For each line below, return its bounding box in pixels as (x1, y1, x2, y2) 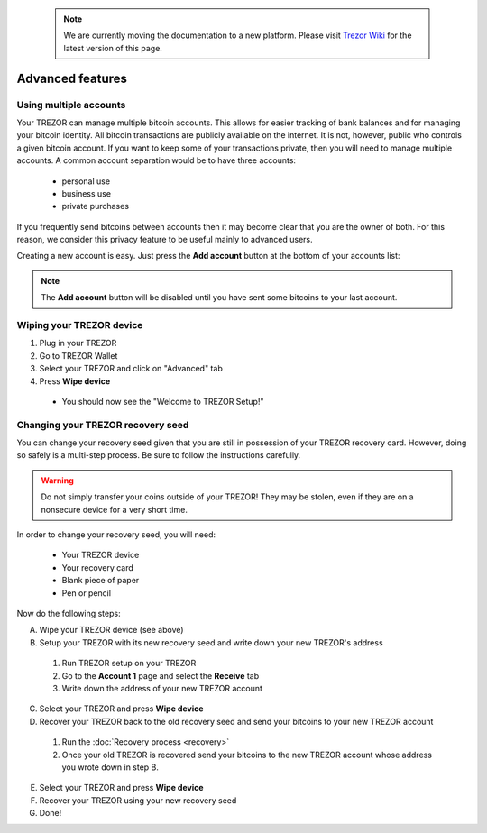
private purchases (61, 201, 130, 212)
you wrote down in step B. (61, 762, 160, 773)
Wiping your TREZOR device (16, 319, 143, 331)
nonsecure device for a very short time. (41, 504, 188, 515)
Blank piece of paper (61, 575, 140, 586)
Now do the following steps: (16, 608, 121, 618)
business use (61, 188, 112, 198)
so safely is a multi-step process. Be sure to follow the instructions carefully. (16, 450, 301, 461)
